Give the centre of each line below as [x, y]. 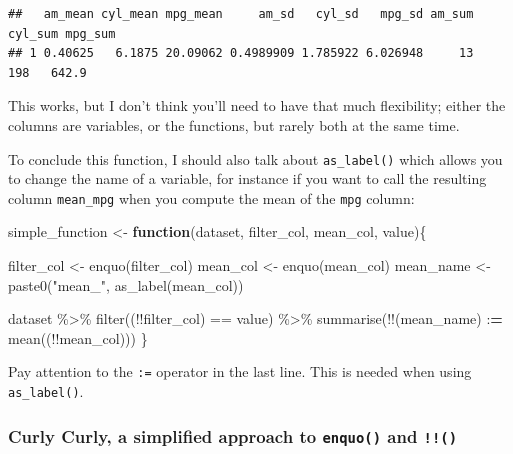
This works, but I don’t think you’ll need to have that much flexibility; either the [257, 105]
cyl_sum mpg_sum [62, 33]
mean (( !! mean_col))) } [78, 337]
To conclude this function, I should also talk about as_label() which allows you [255, 158]
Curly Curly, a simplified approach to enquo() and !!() [233, 435]
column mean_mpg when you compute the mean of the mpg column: [211, 197]
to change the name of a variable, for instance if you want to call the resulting [247, 178]
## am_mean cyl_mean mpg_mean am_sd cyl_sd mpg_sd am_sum [241, 14]
